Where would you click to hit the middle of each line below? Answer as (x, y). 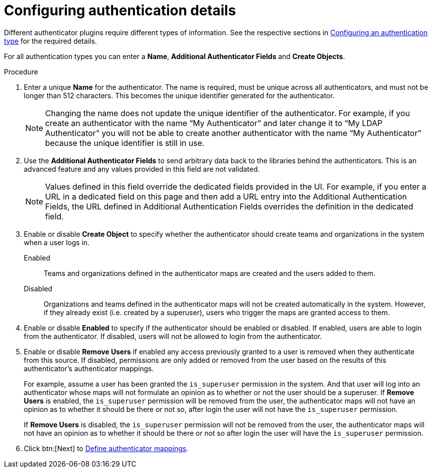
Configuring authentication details (120, 10)
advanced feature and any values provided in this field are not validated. (142, 169)
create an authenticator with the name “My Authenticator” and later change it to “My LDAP (214, 123)
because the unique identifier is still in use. (125, 143)
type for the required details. (51, 41)
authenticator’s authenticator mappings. (89, 368)
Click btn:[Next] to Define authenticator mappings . (106, 448)
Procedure (21, 71)
